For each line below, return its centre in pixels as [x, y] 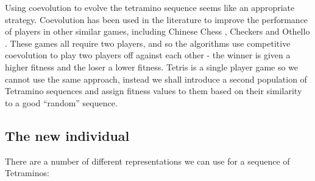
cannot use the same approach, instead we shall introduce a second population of [156, 79]
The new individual [67, 135]
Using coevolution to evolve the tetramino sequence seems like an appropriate [150, 7]
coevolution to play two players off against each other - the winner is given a [148, 55]
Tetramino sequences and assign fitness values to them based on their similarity [154, 91]
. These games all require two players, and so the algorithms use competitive [148, 43]
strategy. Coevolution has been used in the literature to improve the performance [157, 19]
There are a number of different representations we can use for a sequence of [147, 161]
